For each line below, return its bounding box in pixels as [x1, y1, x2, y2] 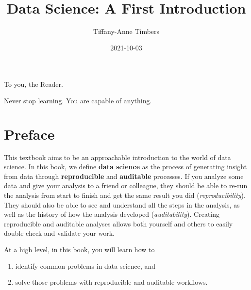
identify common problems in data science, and [15, 260, 156, 271]
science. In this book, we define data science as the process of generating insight [4, 161, 247, 172]
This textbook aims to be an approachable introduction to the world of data [4, 152, 231, 162]
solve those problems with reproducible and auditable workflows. [15, 277, 208, 287]
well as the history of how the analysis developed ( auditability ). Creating [4, 209, 220, 219]
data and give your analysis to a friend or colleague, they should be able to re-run [4, 180, 248, 191]
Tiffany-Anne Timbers [93, 26, 160, 36]
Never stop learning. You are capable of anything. [4, 95, 152, 105]
